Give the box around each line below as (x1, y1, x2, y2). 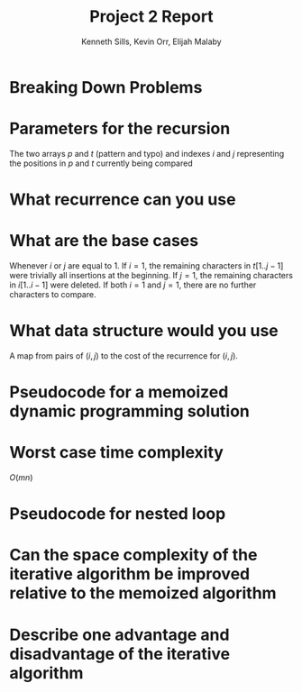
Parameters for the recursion (9, 119, 231, 139)
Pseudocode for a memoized (9, 382, 229, 403)
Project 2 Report (89, 6, 214, 27)
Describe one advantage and (9, 624, 230, 645)
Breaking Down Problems (9, 77, 203, 97)
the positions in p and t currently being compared (9, 158, 194, 168)
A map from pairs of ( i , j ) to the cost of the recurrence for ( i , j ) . (9, 350, 239, 361)
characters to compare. (9, 289, 96, 299)
